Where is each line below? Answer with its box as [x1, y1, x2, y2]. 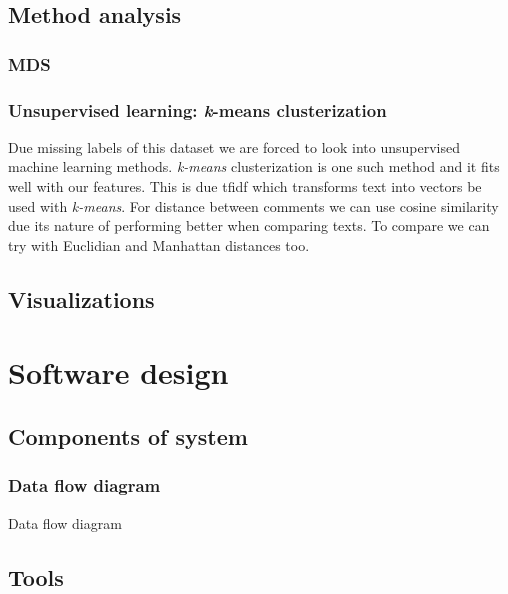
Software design [8, 352, 229, 393]
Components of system [8, 420, 248, 451]
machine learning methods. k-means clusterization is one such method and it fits [8, 156, 500, 177]
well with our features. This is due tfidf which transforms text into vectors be [8, 176, 482, 197]
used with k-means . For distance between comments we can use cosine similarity [8, 195, 499, 216]
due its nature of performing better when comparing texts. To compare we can [8, 215, 490, 236]
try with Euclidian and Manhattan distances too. [8, 234, 310, 255]
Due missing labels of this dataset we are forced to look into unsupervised [8, 136, 460, 157]
